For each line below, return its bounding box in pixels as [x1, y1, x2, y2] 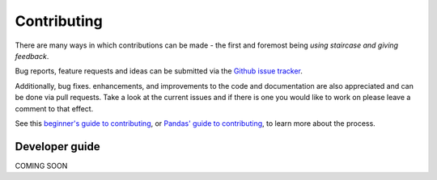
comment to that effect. [15, 103, 94, 113]
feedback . [15, 51, 49, 61]
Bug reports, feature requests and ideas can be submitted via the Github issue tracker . [15, 66, 303, 76]
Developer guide [15, 140, 100, 153]
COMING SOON [15, 161, 68, 170]
